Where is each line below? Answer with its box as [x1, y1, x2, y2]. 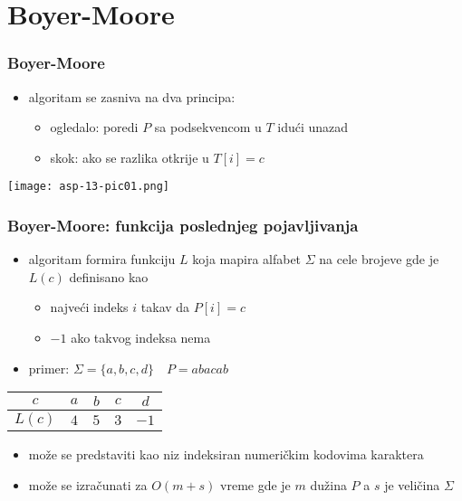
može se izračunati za [28, 475, 148, 494]
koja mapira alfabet [192, 250, 302, 269]
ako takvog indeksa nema [71, 328, 211, 347]
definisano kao [69, 267, 149, 286]
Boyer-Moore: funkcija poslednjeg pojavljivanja [7, 213, 359, 236]
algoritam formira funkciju [28, 250, 176, 269]
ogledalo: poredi [50, 118, 139, 137]
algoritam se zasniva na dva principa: [28, 87, 236, 106]
